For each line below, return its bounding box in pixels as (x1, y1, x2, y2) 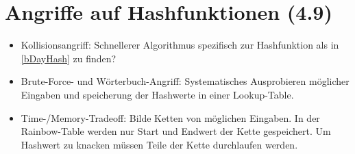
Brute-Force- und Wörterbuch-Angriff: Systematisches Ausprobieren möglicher (21, 74, 350, 88)
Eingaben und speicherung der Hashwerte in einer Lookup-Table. (21, 87, 294, 101)
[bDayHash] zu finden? (21, 51, 117, 65)
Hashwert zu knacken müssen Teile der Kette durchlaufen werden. (21, 137, 298, 151)
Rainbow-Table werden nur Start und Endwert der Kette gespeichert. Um (21, 124, 331, 138)
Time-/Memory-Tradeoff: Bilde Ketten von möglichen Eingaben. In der (21, 110, 320, 125)
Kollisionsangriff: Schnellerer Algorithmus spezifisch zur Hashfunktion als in (21, 38, 339, 52)
